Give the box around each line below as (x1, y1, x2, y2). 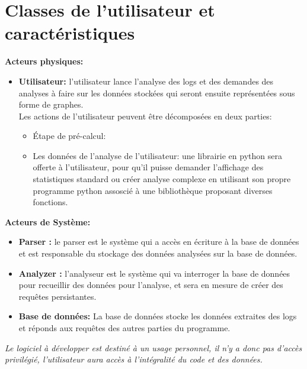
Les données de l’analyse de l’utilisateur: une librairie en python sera (33, 149, 282, 161)
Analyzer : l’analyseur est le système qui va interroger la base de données (18, 267, 290, 279)
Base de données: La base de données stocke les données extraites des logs (18, 310, 297, 322)
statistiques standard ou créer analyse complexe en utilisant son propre (33, 173, 291, 185)
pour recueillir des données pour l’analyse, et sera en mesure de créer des (18, 279, 283, 291)
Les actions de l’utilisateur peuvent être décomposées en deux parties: (18, 109, 272, 122)
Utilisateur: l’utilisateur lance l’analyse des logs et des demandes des (18, 75, 274, 87)
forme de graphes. (18, 98, 84, 111)
